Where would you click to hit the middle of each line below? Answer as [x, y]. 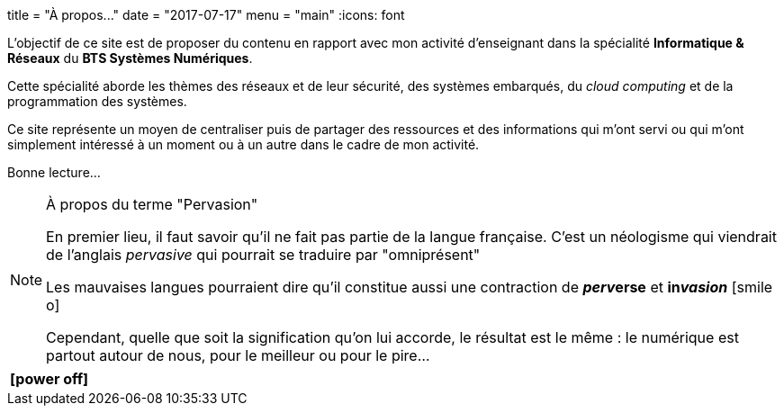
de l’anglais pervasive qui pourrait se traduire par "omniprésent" [263, 255]
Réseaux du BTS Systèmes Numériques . [130, 58]
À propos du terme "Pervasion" [152, 204]
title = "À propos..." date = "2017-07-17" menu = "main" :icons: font [206, 15]
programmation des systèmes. [97, 101]
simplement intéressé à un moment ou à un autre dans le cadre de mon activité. [243, 144]
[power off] [50, 379]
